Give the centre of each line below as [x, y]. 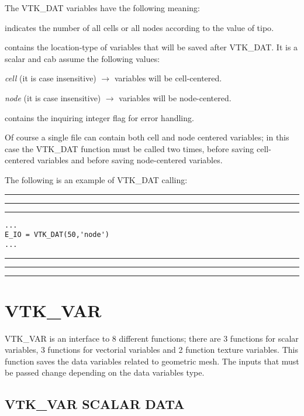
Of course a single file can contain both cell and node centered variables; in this [147, 137]
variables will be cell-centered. [168, 78]
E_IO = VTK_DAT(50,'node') [57, 235]
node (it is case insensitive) [53, 97]
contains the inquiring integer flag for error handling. [99, 117]
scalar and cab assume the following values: [82, 58]
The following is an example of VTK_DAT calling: [96, 179]
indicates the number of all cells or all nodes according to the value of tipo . [139, 27]
